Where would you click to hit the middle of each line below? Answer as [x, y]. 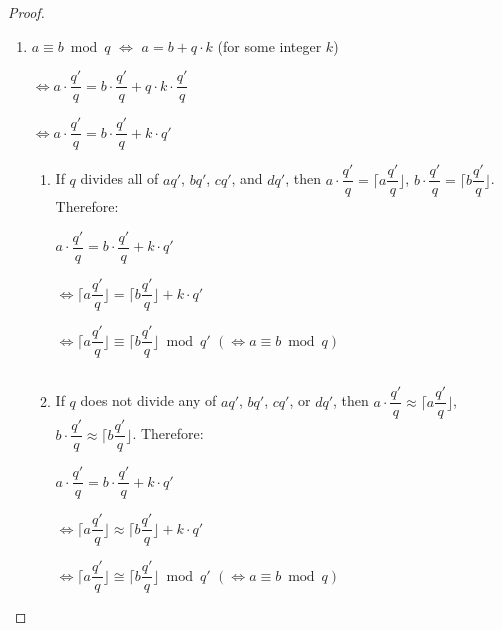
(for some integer [269, 45]
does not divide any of [148, 400]
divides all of [119, 178]
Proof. [26, 12]
